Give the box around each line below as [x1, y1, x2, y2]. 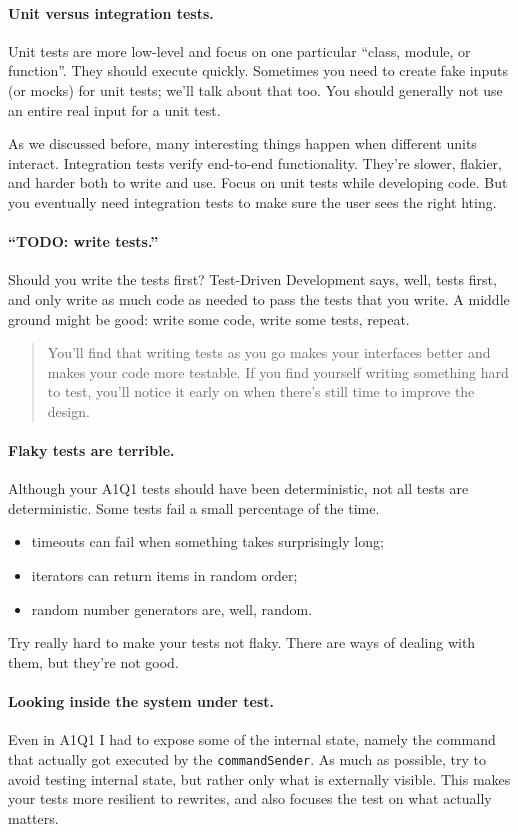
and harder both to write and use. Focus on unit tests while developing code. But [8, 172, 508, 193]
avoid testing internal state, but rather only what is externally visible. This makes [8, 768, 511, 789]
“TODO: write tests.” [8, 231, 159, 252]
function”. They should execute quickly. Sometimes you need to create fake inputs [8, 60, 508, 81]
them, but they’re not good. [8, 651, 179, 672]
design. [47, 400, 90, 421]
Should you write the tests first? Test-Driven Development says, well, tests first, [8, 269, 497, 290]
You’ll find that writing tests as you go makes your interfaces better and [47, 342, 491, 363]
